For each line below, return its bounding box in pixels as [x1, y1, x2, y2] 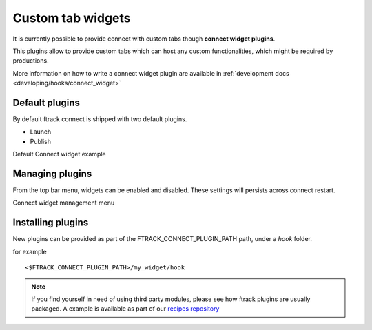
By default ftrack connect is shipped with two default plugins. [12, 115, 187, 123]
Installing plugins [12, 217, 89, 229]
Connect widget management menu [12, 198, 115, 207]
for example [12, 247, 48, 256]
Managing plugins [12, 168, 92, 179]
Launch [30, 127, 52, 136]
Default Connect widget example [12, 150, 106, 158]
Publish [30, 137, 52, 145]
